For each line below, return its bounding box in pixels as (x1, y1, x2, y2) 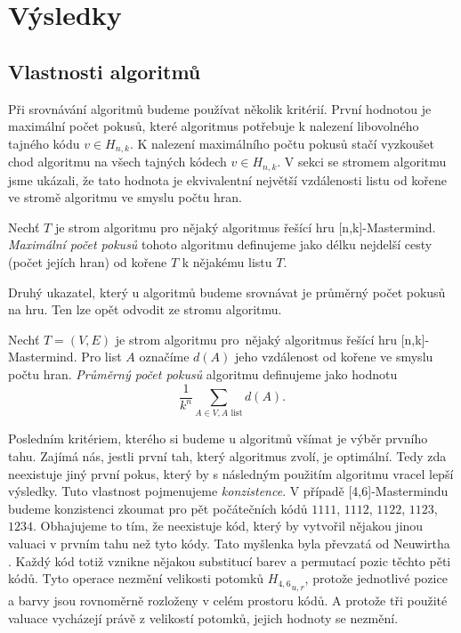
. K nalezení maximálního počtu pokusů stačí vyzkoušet (129, 134, 434, 152)
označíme (139, 347, 190, 366)
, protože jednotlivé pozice (304, 569, 448, 588)
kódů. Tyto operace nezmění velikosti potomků (8, 569, 264, 588)
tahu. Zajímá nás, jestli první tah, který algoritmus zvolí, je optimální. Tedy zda (8, 447, 447, 465)
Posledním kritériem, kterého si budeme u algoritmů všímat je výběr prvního (8, 429, 428, 448)
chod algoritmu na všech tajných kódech (8, 152, 227, 171)
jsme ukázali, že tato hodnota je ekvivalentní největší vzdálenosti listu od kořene (8, 170, 448, 189)
